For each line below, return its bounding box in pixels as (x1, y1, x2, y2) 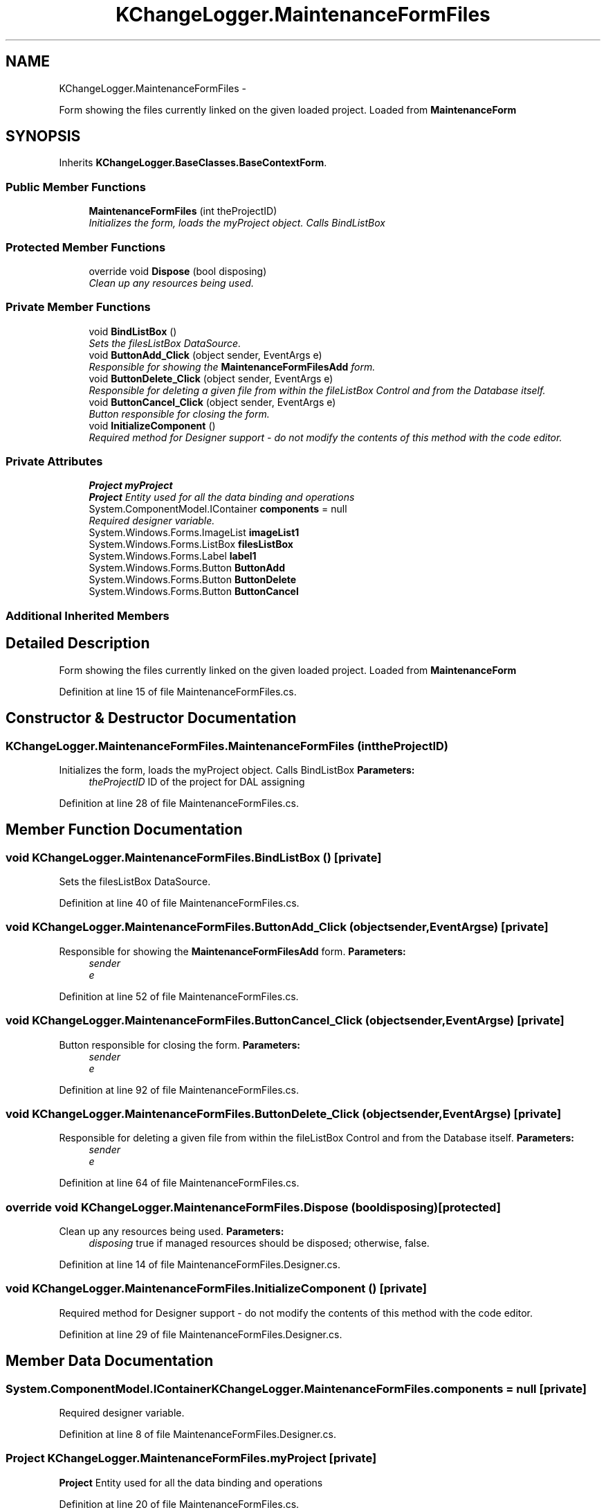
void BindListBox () (89, 325, 177, 337)
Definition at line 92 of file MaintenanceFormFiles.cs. (59, 1083, 299, 1096)
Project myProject (89, 479, 173, 492)
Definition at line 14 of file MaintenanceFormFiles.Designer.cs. (59, 1259, 340, 1271)
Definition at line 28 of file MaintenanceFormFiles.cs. (59, 797, 299, 809)
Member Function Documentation (6, 821, 243, 839)
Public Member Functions (6, 179, 146, 194)
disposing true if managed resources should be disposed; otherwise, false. (89, 1237, 430, 1250)
